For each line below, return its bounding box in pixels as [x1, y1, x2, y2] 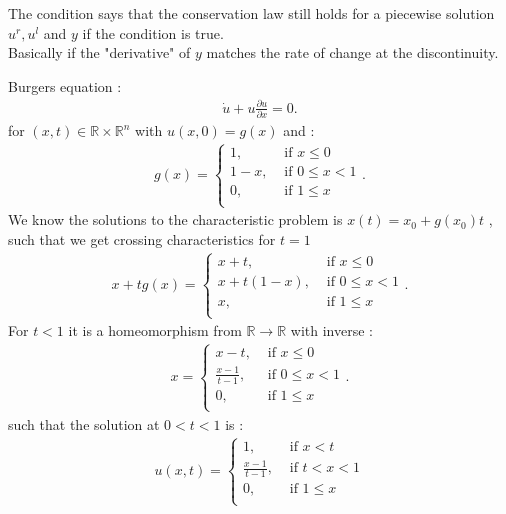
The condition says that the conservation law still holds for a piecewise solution [8, 3, 495, 23]
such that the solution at [8, 413, 160, 434]
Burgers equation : [8, 75, 122, 96]
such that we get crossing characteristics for [8, 229, 276, 250]
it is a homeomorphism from [68, 320, 242, 341]
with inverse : [290, 320, 373, 341]
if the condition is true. [82, 22, 224, 43]
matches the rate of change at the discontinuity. [206, 42, 499, 63]
